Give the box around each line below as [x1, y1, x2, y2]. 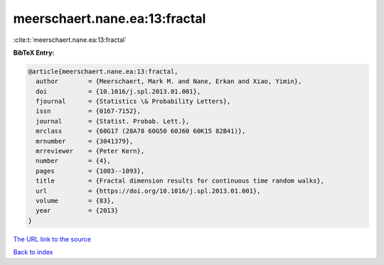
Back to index [13, 248, 53, 256]
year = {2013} [36, 207, 119, 215]
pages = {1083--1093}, [36, 167, 145, 175]
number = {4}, [36, 157, 112, 165]
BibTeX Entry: [13, 48, 55, 57]
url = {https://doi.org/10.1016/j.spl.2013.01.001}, [36, 187, 261, 195]
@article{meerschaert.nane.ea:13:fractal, [28, 67, 178, 75]
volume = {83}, [36, 197, 115, 205]
